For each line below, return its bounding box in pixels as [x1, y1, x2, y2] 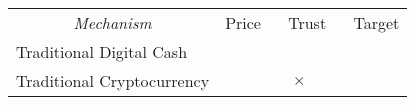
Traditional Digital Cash [16, 40, 188, 63]
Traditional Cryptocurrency [16, 69, 210, 92]
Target [353, 11, 400, 34]
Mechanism [73, 11, 152, 34]
